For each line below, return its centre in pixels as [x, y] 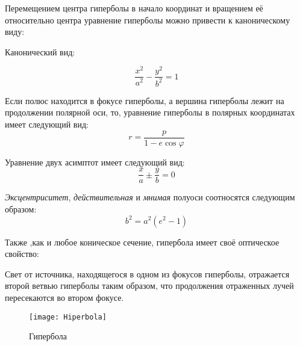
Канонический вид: [40, 51]
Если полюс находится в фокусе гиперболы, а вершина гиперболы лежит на [145, 100]
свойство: [22, 254]
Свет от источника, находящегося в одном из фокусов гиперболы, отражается [147, 273]
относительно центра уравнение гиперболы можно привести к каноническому [148, 20]
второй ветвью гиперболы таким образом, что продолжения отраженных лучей [149, 286]
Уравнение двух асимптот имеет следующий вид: [95, 162]
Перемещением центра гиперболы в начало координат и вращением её [134, 8]
